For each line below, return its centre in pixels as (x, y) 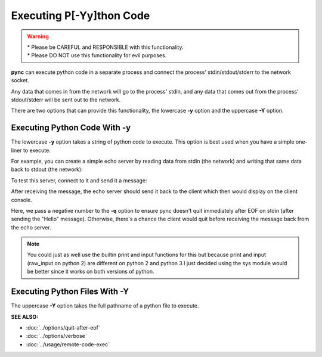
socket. (20, 80)
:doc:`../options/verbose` (56, 336)
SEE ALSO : (25, 316)
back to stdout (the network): (47, 169)
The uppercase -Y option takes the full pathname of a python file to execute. (105, 306)
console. (22, 200)
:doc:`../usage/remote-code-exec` (68, 344)
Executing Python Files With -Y (70, 292)
